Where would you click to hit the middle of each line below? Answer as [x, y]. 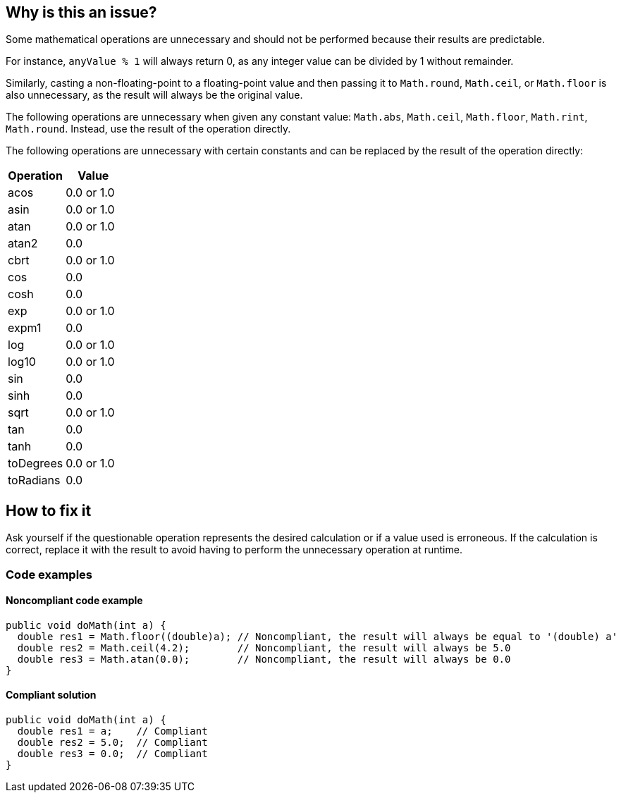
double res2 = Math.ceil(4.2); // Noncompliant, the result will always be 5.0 [264, 647]
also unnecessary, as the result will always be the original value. [154, 95]
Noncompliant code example [74, 601]
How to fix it [49, 510]
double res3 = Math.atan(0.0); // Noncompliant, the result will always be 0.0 [264, 659]
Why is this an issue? [81, 12]
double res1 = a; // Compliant [112, 731]
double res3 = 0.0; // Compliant [112, 754]
